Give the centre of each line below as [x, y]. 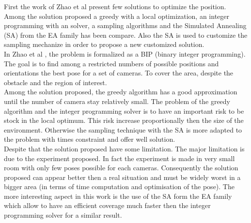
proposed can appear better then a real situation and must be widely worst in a [122, 177]
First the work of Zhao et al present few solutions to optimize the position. [115, 6]
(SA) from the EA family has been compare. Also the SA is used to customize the [126, 35]
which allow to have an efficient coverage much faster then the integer [107, 205]
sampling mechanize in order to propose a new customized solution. [104, 44]
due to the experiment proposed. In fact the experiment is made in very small [119, 158]
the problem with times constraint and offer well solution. [90, 139]
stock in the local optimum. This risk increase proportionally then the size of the [124, 120]
